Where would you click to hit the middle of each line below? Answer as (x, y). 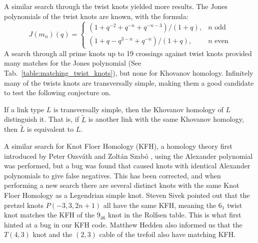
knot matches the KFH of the (49, 215)
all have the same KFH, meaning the (160, 205)
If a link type (24, 109)
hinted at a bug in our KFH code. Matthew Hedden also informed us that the (123, 224)
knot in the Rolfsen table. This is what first (175, 215)
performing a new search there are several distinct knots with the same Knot (122, 185)
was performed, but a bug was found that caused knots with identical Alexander (127, 166)
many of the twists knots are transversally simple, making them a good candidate (129, 82)
